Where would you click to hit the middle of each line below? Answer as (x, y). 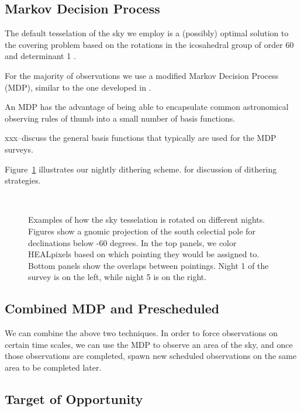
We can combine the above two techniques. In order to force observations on (141, 333)
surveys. (19, 149)
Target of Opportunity (74, 398)
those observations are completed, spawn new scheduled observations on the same (151, 356)
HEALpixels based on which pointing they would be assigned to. (144, 254)
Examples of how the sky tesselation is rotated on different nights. (147, 220)
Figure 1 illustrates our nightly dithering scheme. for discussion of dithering (141, 169)
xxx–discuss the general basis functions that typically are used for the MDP (141, 138)
